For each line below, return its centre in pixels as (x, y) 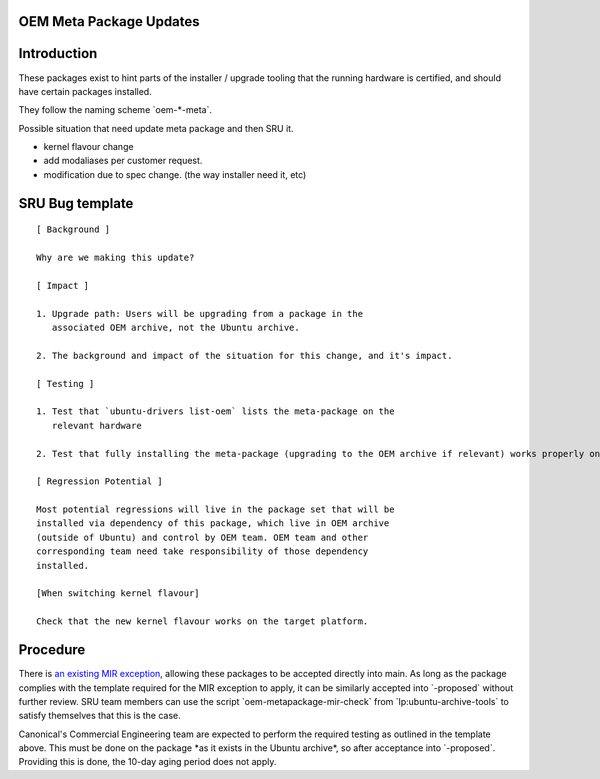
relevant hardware (96, 425)
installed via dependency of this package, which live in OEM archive (213, 523)
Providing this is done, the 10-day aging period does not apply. (147, 762)
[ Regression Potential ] (100, 481)
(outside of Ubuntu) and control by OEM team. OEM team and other (202, 537)
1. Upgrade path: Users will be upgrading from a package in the (200, 313)
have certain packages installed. (85, 91)
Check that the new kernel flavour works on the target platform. (202, 621)
